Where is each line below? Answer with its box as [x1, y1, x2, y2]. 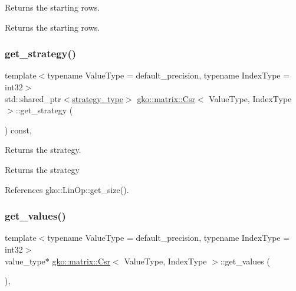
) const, [5, 123, 32, 136]
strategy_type [72, 92, 124, 104]
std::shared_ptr [5, 92, 61, 104]
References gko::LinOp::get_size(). [5, 183, 129, 195]
